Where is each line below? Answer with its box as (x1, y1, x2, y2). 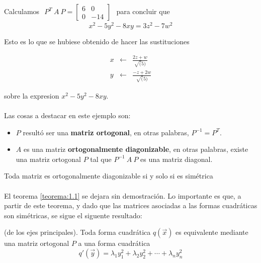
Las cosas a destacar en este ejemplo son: (4, 110, 131, 120)
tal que (90, 153, 112, 164)
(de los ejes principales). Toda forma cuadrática (4, 227, 151, 237)
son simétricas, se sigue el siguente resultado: (4, 210, 142, 220)
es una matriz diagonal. (140, 153, 213, 164)
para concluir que (116, 6, 170, 17)
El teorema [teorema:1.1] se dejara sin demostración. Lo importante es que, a (4, 190, 241, 201)
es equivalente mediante (176, 227, 248, 237)
